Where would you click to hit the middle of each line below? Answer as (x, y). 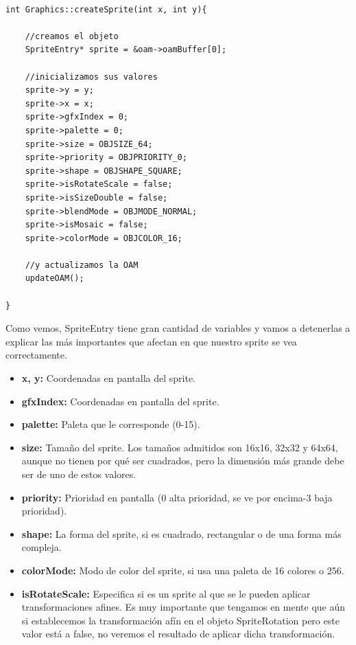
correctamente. (36, 355)
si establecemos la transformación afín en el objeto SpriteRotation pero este (180, 620)
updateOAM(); (55, 279)
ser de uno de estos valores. (79, 474)
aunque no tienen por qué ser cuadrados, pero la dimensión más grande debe (183, 461)
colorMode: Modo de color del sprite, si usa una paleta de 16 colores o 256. (183, 570)
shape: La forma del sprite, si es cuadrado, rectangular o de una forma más (181, 533)
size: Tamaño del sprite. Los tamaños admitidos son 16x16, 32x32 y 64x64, (180, 447)
